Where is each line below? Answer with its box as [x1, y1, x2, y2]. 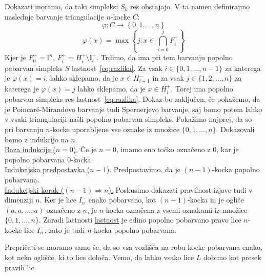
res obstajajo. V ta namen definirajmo [130, 1, 250, 11]
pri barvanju [5, 123, 44, 134]
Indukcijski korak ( [5, 184, 64, 195]
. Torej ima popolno [171, 83, 233, 94]
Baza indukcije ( [5, 144, 56, 155]
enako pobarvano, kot [88, 194, 156, 205]
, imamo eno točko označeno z [116, 144, 211, 155]
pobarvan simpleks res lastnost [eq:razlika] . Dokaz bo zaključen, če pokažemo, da [5, 94, 260, 104]
